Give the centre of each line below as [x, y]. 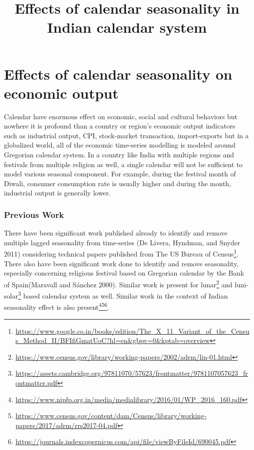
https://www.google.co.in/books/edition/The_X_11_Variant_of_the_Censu [132, 331]
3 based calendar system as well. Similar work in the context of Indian [123, 295]
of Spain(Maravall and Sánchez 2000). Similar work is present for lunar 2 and [118, 283]
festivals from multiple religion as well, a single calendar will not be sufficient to [123, 164]
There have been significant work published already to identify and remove [116, 233]
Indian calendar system [127, 27]
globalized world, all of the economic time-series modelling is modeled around [120, 145]
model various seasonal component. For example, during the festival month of [120, 174]
